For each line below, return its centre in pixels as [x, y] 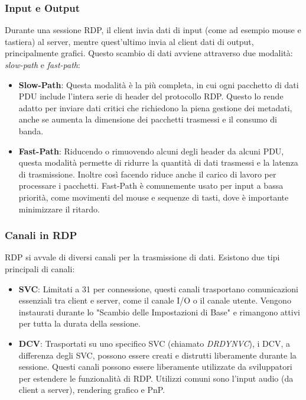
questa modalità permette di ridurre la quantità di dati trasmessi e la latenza [158, 162]
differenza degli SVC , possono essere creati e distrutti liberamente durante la [157, 355]
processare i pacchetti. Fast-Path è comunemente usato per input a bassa [151, 186]
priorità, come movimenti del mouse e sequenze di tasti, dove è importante [154, 197]
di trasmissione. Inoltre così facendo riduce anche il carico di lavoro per [147, 174]
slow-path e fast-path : [43, 64]
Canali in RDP [41, 235]
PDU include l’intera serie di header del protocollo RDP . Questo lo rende [151, 96]
